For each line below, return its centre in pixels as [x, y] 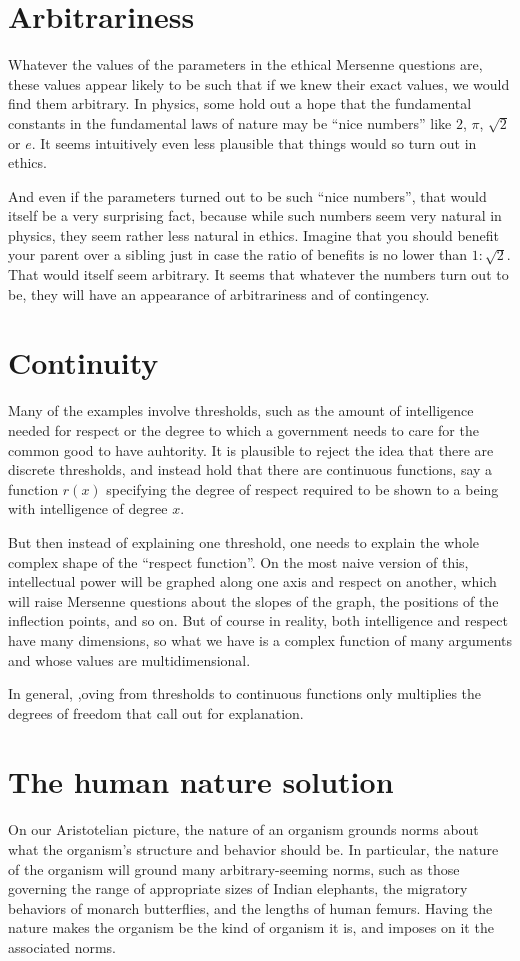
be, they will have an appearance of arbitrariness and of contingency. [219, 293]
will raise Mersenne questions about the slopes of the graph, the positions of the [253, 600]
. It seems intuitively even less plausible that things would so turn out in [254, 142]
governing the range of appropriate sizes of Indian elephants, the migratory [238, 888]
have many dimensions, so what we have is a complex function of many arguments [260, 639]
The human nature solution [201, 781]
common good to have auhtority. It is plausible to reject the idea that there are [251, 449]
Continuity [83, 362]
